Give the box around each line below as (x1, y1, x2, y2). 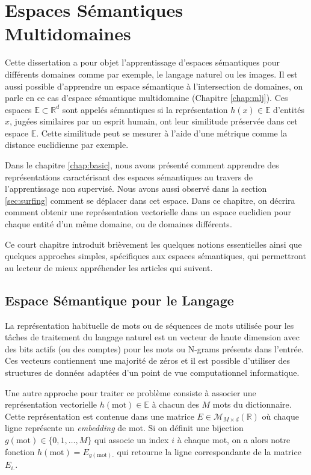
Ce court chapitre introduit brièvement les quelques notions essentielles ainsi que (5, 237, 302, 250)
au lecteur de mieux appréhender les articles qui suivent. (5, 261, 213, 274)
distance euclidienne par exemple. (5, 138, 129, 151)
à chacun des (152, 398, 199, 411)
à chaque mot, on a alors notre (177, 433, 291, 446)
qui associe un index (94, 433, 169, 446)
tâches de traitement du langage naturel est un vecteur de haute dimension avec (5, 331, 300, 343)
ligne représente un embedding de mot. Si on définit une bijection (5, 421, 244, 434)
